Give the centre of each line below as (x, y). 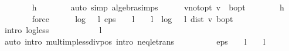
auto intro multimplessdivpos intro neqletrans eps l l (135, 41)
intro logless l (53, 30)
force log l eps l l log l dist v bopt (132, 18)
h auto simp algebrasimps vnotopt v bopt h (158, 7)
